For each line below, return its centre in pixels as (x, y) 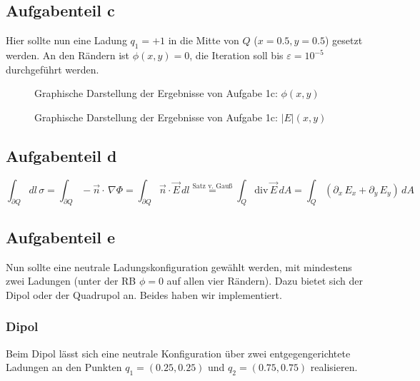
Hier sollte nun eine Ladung (66, 40)
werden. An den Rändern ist (68, 55)
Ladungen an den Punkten (64, 367)
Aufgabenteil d (61, 155)
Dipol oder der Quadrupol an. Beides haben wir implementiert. (144, 294)
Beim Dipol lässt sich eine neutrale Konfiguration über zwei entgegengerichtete (178, 353)
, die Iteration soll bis (236, 55)
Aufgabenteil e (61, 237)
